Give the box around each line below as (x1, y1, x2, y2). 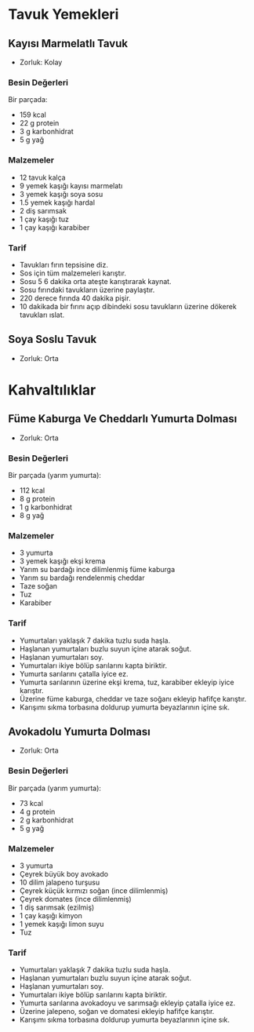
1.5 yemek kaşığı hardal (19, 198, 96, 207)
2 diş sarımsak (19, 206, 67, 215)
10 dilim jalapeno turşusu (19, 877, 100, 887)
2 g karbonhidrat (19, 815, 74, 825)
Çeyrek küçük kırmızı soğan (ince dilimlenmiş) (19, 886, 169, 895)
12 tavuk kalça (19, 173, 66, 182)
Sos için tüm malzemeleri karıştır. (19, 268, 127, 278)
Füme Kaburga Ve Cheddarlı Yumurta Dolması (8, 412, 238, 425)
